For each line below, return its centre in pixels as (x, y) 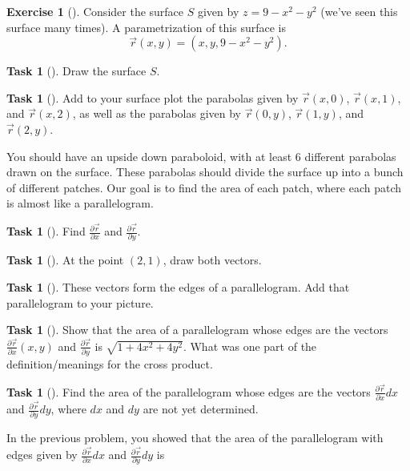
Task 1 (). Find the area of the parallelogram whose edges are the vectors (189, 391)
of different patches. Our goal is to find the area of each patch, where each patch (204, 187)
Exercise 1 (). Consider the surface (95, 11)
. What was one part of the (250, 346)
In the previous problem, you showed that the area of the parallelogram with (195, 438)
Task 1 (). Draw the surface (76, 71)
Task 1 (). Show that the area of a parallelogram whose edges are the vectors (197, 330)
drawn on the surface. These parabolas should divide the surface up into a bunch (205, 172)
